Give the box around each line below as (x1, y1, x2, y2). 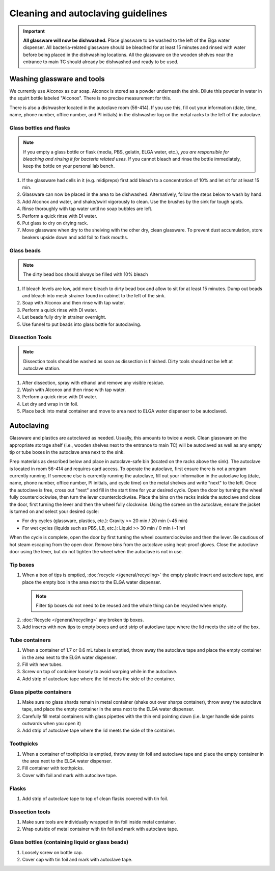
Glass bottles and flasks (9, 124, 70, 131)
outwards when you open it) (22, 721, 81, 727)
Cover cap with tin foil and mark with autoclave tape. (22, 856, 133, 862)
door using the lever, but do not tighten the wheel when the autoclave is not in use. (9, 548, 183, 554)
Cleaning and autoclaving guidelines (9, 8, 168, 19)
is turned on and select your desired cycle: (9, 508, 99, 515)
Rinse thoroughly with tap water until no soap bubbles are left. (22, 206, 153, 212)
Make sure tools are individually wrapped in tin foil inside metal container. (22, 819, 176, 825)
